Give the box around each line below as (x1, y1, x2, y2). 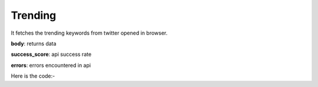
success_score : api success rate (11, 51, 92, 58)
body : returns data (11, 40, 57, 47)
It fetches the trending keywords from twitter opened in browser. (11, 29, 168, 36)
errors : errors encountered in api (11, 62, 91, 69)
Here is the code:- (11, 72, 55, 79)
